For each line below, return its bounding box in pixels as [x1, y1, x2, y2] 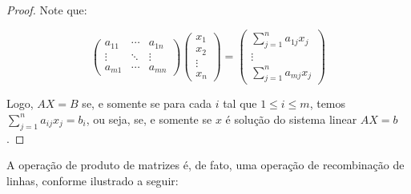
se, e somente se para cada [82, 95, 212, 112]
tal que [223, 95, 257, 112]
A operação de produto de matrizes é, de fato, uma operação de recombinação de [6, 156, 405, 173]
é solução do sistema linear [225, 110, 357, 127]
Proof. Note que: [6, 2, 87, 18]
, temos [309, 95, 346, 112]
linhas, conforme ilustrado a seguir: [6, 172, 179, 188]
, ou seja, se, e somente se [86, 110, 212, 127]
